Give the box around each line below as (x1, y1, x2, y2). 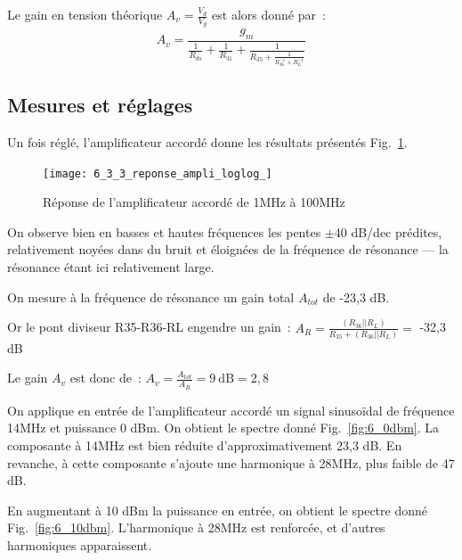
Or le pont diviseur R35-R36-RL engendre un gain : (7, 317, 291, 336)
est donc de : (69, 368, 142, 387)
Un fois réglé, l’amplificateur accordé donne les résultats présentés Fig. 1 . (7, 133, 408, 152)
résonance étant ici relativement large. (7, 258, 215, 276)
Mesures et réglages (7, 91, 193, 119)
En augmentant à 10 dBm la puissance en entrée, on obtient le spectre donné (7, 500, 427, 519)
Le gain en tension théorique (7, 5, 163, 23)
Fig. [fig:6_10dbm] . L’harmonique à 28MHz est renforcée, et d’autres (7, 518, 385, 537)
